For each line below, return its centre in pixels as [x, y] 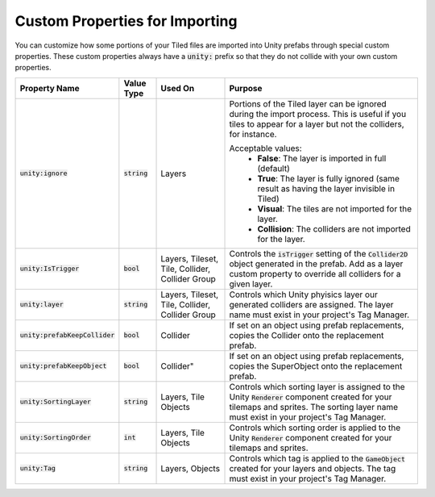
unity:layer [41, 305]
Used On [178, 88]
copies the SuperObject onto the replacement [316, 365]
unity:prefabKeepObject [63, 366]
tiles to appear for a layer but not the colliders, [317, 123]
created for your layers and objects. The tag [313, 468]
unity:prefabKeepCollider [67, 335]
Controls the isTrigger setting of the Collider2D [319, 253]
